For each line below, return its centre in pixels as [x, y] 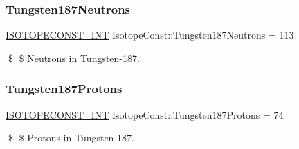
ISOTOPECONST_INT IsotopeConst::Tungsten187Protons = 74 [145, 114]
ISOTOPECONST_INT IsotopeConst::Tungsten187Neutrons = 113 [150, 35]
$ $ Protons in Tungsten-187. [71, 138]
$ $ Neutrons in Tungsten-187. [74, 58]
